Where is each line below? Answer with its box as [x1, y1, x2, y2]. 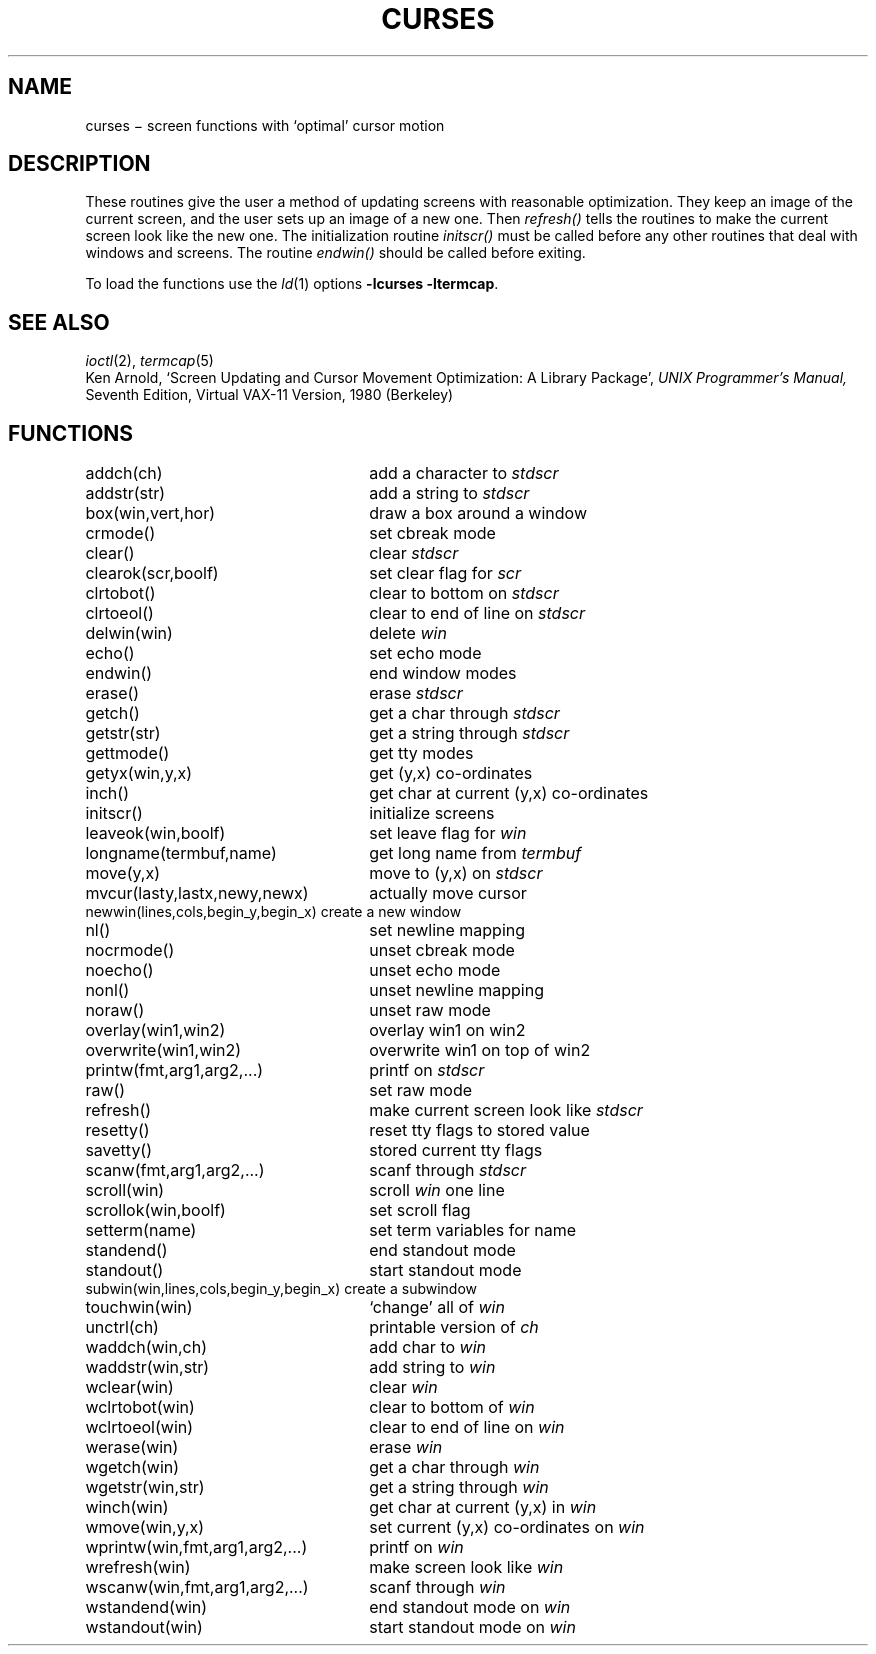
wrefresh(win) [85, 1557, 191, 1578]
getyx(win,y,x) [85, 763, 193, 784]
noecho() [85, 960, 154, 981]
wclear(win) [85, 1377, 174, 1398]
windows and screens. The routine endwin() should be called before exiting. [85, 244, 586, 262]
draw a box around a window [369, 503, 587, 524]
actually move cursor [369, 883, 527, 904]
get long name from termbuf [369, 843, 582, 864]
